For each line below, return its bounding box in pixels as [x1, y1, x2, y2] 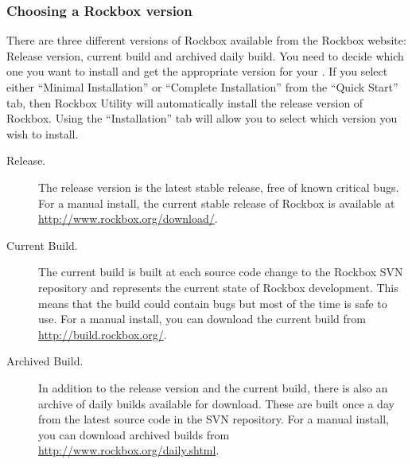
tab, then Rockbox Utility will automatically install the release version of [6, 94, 363, 111]
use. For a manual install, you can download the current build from [38, 310, 366, 327]
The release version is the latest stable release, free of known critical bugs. [38, 178, 399, 195]
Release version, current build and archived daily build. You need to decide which [6, 47, 404, 64]
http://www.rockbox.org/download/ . [38, 210, 218, 227]
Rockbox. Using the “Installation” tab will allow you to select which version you [6, 110, 398, 127]
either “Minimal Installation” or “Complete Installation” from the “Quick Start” [6, 79, 398, 95]
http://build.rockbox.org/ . [38, 326, 167, 342]
